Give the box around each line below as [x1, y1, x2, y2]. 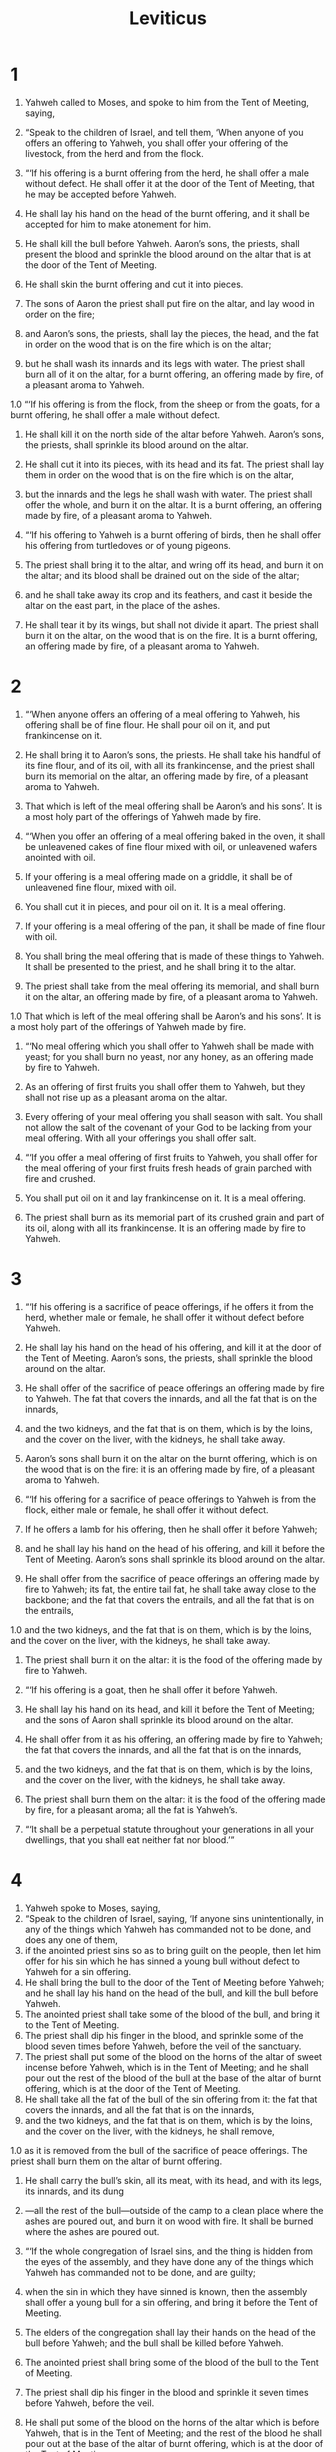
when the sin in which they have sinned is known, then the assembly [24, 2285, 308, 2297]
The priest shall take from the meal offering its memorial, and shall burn [24, 980, 320, 992]
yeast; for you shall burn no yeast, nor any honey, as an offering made [24, 1050, 314, 1062]
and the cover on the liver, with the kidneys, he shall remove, [24, 2125, 275, 2137]
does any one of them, [24, 1933, 118, 1946]
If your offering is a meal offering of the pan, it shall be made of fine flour [24, 920, 326, 932]
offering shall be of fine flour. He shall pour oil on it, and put [24, 718, 271, 731]
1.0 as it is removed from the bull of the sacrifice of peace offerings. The [10, 2144, 308, 2156]
